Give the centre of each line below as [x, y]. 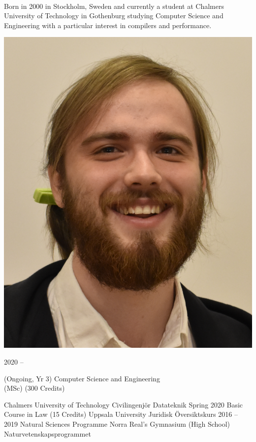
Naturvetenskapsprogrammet [48, 433]
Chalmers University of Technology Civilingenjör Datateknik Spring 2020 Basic [124, 404]
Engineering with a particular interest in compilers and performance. [108, 25]
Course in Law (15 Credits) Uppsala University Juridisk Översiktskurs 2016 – [121, 414]
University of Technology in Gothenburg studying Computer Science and [114, 16]
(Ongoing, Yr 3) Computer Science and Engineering [82, 378]
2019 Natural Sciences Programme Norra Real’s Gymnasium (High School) [117, 424]
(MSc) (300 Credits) [34, 388]
